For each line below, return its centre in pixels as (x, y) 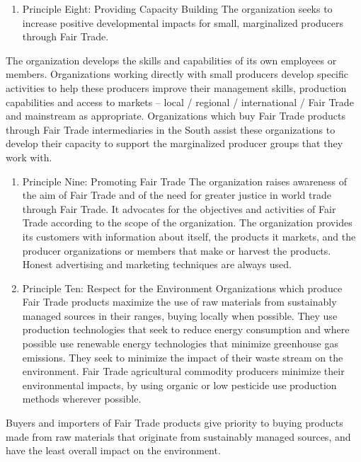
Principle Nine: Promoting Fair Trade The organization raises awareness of (184, 181)
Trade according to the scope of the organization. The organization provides (187, 223)
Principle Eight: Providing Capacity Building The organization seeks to (177, 8)
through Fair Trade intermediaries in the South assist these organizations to (171, 129)
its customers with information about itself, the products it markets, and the (189, 236)
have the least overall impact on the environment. (113, 450)
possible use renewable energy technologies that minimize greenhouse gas (180, 343)
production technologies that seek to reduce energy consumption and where (186, 329)
